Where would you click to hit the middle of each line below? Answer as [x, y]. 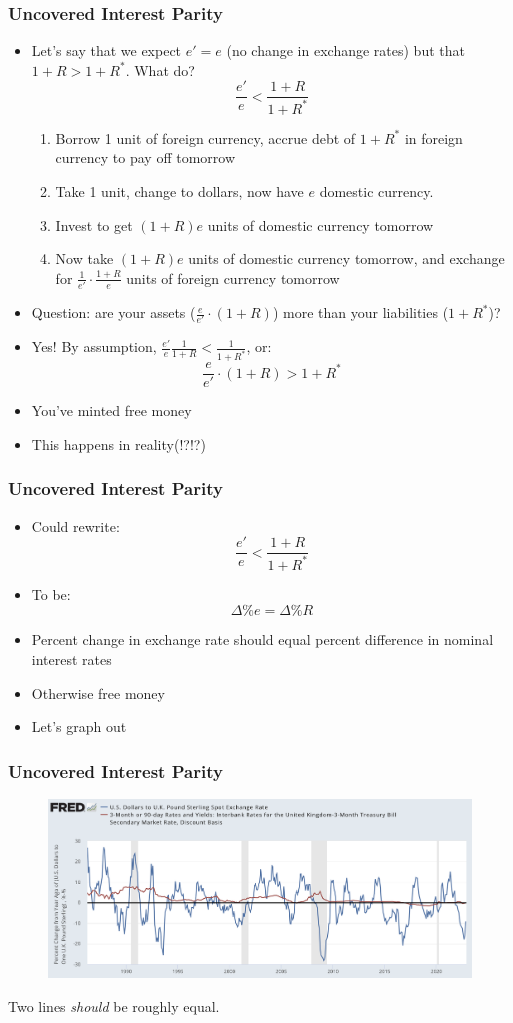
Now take [84, 258]
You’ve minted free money [111, 410]
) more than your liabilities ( [360, 312]
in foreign [433, 137]
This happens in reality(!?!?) [118, 443]
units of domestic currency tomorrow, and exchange [346, 258]
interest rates [71, 658]
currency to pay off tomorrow [145, 157]
